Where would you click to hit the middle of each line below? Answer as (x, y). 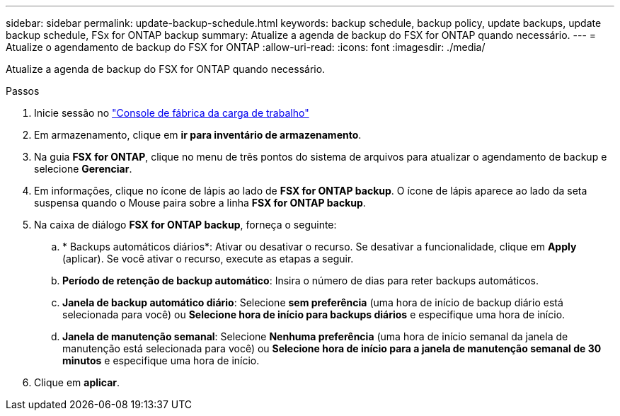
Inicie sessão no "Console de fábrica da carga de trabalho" (172, 113)
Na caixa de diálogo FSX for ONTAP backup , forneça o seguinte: (185, 225)
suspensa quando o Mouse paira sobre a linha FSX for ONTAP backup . (200, 203)
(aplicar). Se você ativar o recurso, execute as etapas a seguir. (208, 259)
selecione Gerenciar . (83, 169)
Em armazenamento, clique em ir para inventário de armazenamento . (198, 135)
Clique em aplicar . (77, 382)
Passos (23, 91)
